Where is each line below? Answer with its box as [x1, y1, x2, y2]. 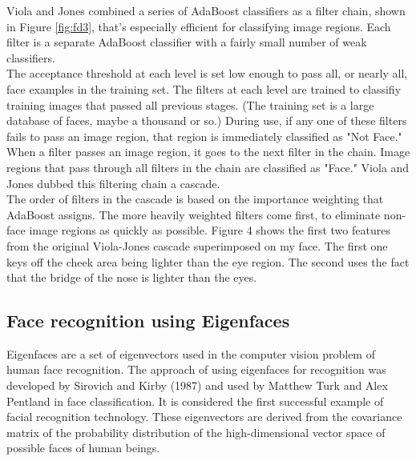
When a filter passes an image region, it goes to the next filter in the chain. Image [6, 143, 410, 160]
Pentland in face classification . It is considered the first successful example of [6, 392, 384, 409]
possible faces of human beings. [6, 439, 160, 456]
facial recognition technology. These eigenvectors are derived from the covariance [6, 408, 402, 425]
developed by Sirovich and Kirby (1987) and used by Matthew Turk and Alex [6, 377, 388, 394]
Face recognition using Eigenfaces [6, 308, 290, 333]
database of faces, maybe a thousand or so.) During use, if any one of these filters [6, 112, 407, 129]
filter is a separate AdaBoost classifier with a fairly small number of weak [6, 34, 367, 50]
